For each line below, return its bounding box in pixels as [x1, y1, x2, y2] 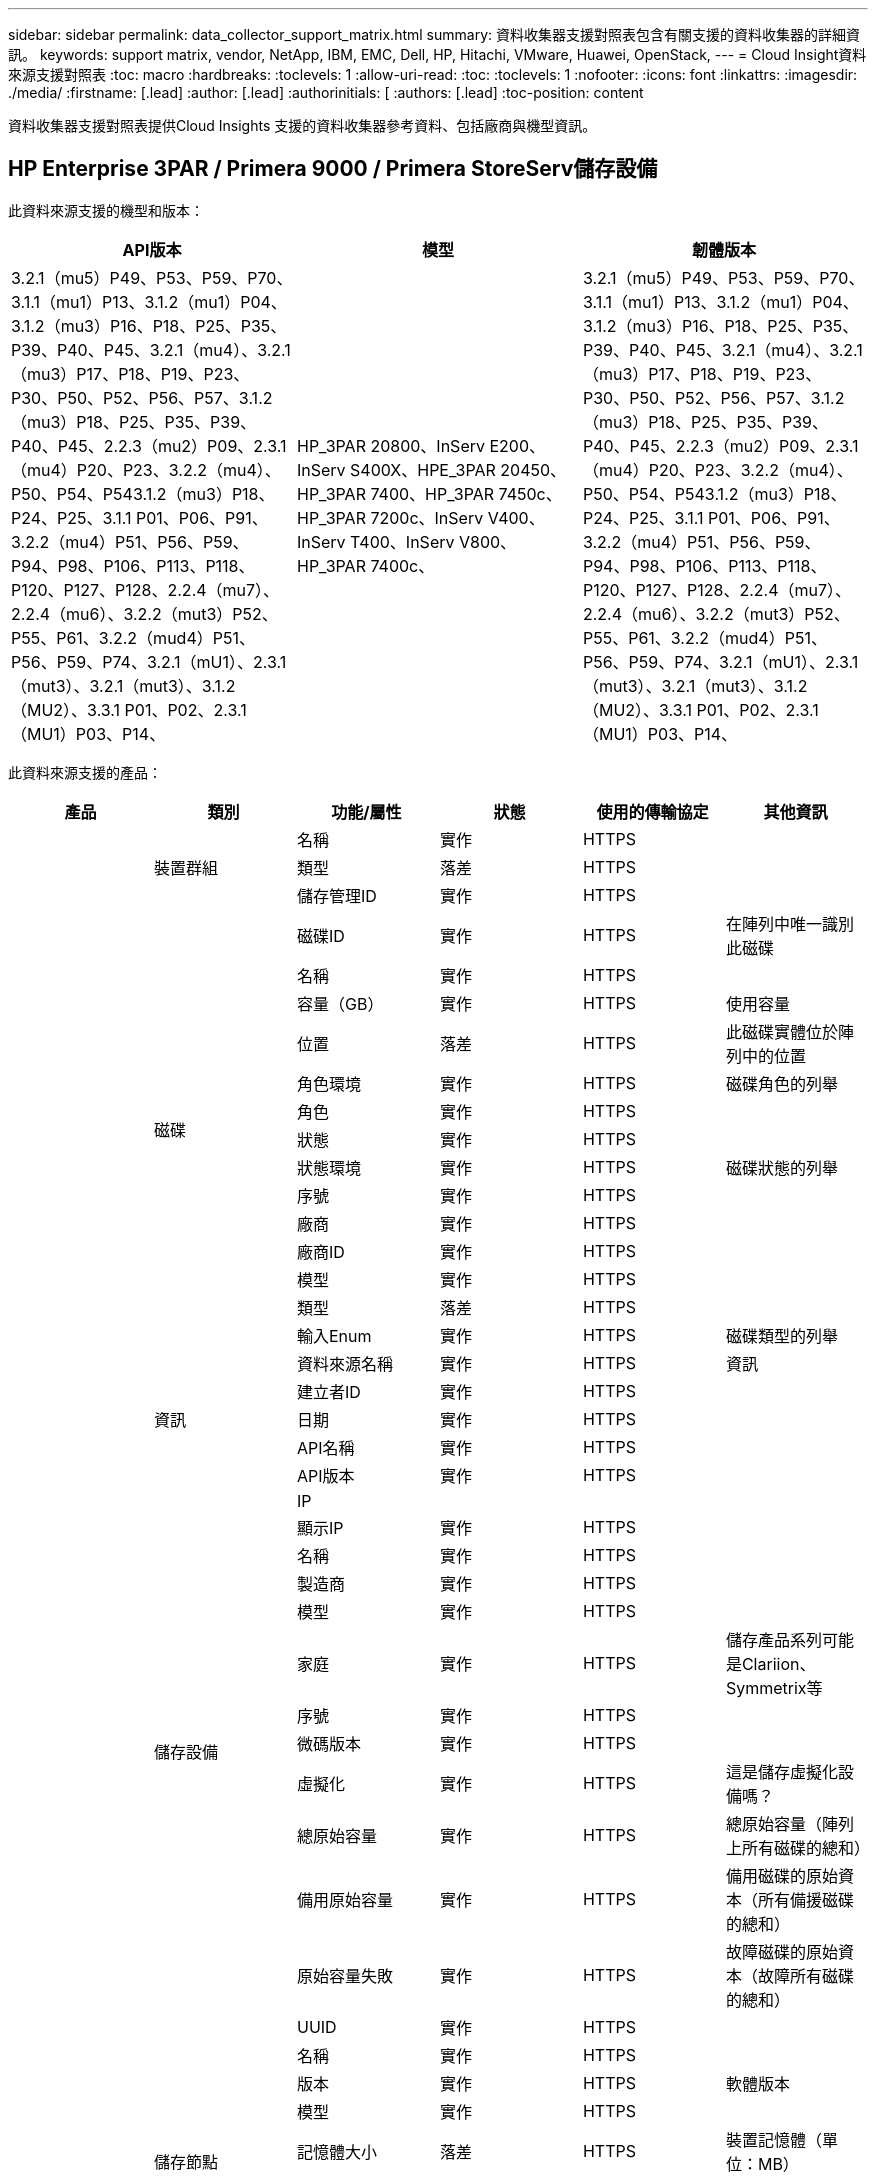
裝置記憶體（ [725, 2129, 822, 2150]
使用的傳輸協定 [596, 801, 709, 822]
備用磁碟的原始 [725, 1865, 838, 1886]
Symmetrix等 [725, 1677, 823, 1698]
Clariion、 [741, 1653, 816, 1674]
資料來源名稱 [296, 1353, 393, 1374]
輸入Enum [296, 1325, 372, 1346]
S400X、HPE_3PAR [350, 459, 496, 480]
